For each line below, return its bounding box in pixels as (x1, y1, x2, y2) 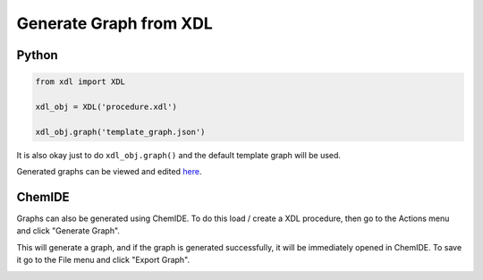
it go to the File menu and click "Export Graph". (16, 255, 191, 266)
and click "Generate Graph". (16, 225, 121, 236)
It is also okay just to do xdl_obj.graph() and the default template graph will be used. (16, 149, 342, 160)
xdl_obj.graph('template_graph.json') (35, 126, 206, 137)
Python (16, 47, 58, 63)
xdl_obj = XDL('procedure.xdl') (35, 101, 178, 112)
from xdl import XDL (35, 77, 125, 87)
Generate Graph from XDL (16, 13, 214, 33)
